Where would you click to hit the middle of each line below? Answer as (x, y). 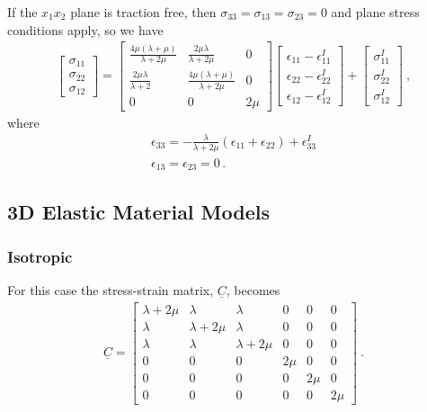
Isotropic (40, 256)
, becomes (253, 290)
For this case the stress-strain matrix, (111, 290)
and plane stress (375, 12)
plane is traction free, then (143, 12)
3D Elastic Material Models (139, 212)
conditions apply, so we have (85, 29)
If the (22, 12)
